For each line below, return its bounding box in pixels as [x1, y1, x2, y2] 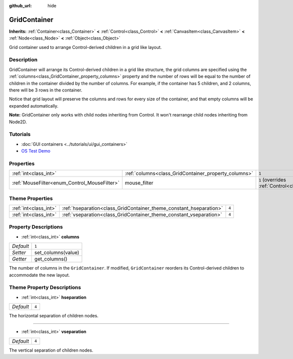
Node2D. [9, 119, 27, 125]
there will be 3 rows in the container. [9, 87, 83, 93]
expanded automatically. [9, 103, 59, 109]
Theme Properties [9, 195, 53, 202]
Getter [12, 256, 27, 263]
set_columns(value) [34, 249, 80, 256]
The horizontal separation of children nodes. [9, 313, 99, 319]
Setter [12, 249, 26, 256]
